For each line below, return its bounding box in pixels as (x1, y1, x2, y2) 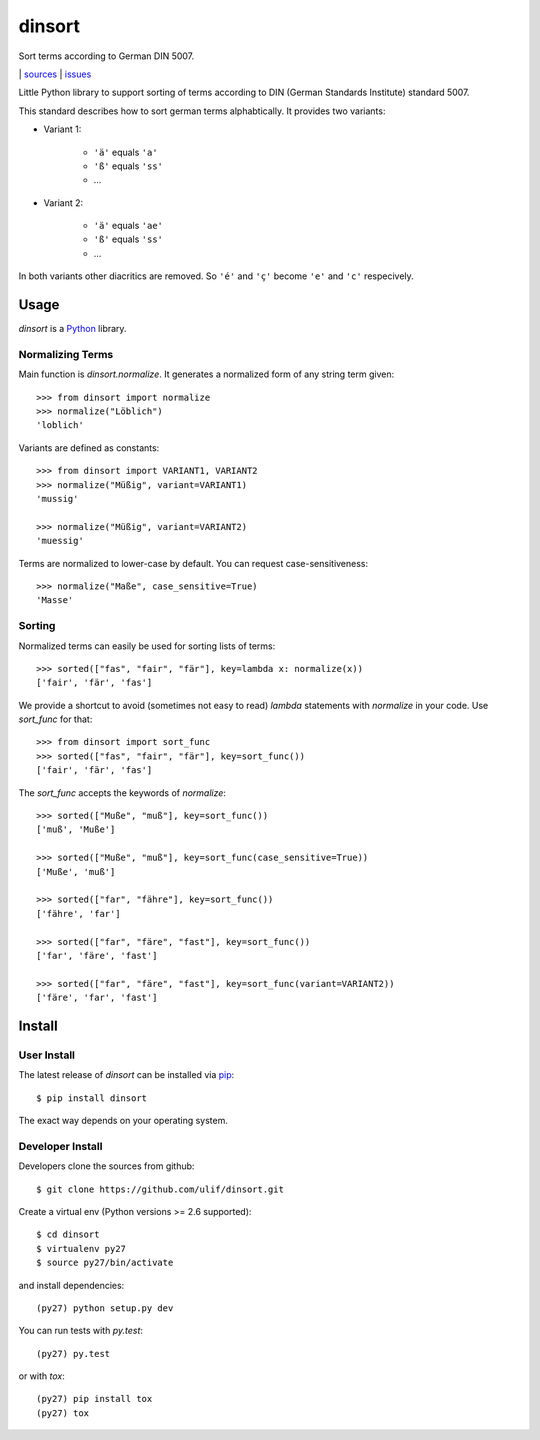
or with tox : (18, 1370, 65, 1382)
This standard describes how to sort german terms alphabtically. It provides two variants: (18, 105, 386, 117)
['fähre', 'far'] (36, 908, 121, 919)
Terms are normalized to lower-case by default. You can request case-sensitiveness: (18, 557, 369, 569)
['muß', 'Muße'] (36, 824, 116, 835)
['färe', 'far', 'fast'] (36, 992, 158, 1004)
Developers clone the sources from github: (18, 1160, 195, 1172)
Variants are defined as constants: (18, 441, 160, 454)
